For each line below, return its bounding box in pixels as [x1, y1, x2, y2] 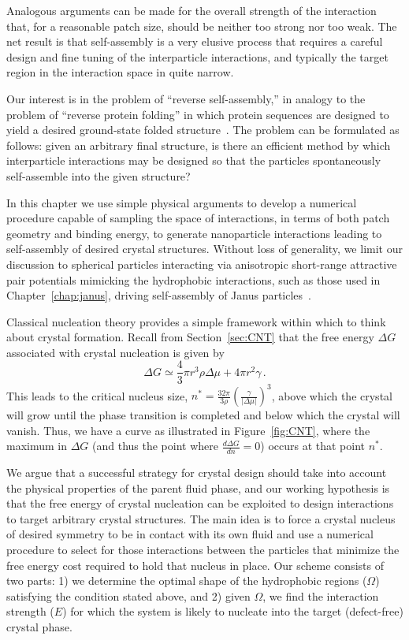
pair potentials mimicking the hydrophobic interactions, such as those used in [6, 271, 381, 288]
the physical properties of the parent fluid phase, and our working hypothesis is [6, 479, 390, 496]
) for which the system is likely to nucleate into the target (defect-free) [62, 603, 403, 620]
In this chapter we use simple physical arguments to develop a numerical [6, 194, 357, 210]
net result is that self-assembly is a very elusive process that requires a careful [6, 33, 383, 50]
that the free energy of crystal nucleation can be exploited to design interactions [6, 495, 394, 512]
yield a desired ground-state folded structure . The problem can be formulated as [6, 121, 400, 138]
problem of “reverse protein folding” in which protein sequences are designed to [6, 106, 389, 122]
